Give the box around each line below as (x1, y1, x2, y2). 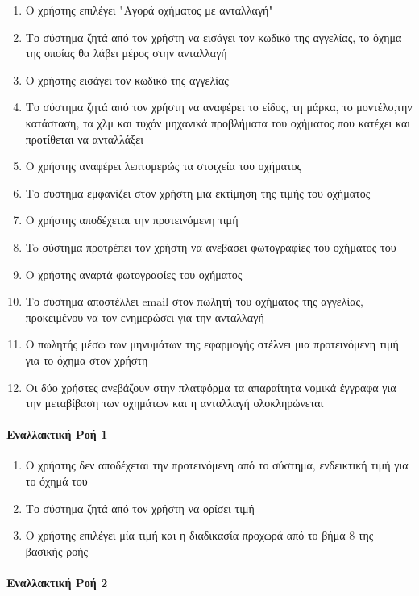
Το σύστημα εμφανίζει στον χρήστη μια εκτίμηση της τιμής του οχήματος (25, 184, 371, 201)
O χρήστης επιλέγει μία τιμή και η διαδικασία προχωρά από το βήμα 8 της (25, 527, 374, 544)
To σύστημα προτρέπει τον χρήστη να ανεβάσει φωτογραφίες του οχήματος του (25, 238, 396, 255)
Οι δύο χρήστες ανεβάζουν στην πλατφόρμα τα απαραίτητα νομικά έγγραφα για (25, 378, 396, 395)
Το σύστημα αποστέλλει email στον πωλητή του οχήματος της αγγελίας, (25, 293, 364, 310)
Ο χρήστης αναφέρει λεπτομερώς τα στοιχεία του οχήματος (25, 157, 302, 174)
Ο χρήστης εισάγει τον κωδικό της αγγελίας (25, 71, 229, 88)
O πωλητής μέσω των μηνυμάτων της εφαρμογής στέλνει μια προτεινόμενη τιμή (25, 336, 399, 352)
